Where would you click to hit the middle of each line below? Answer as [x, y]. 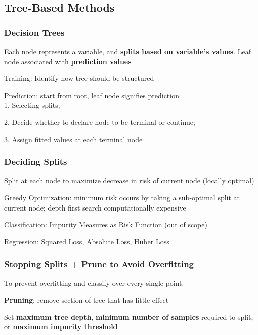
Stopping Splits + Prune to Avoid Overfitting [99, 264]
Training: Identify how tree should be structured [79, 78]
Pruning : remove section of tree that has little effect [87, 300]
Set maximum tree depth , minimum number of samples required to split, [129, 317]
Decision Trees [34, 32]
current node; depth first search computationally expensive [95, 207]
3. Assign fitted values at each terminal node [73, 139]
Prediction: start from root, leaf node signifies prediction [92, 95]
